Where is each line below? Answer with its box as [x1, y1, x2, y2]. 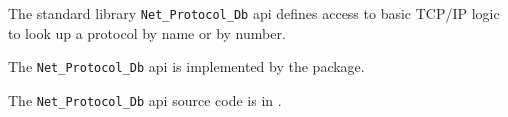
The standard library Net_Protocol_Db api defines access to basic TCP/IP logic [8, 3, 500, 23]
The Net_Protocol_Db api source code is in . [8, 89, 282, 110]
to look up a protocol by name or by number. [8, 22, 286, 43]
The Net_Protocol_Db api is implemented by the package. [8, 56, 365, 77]
